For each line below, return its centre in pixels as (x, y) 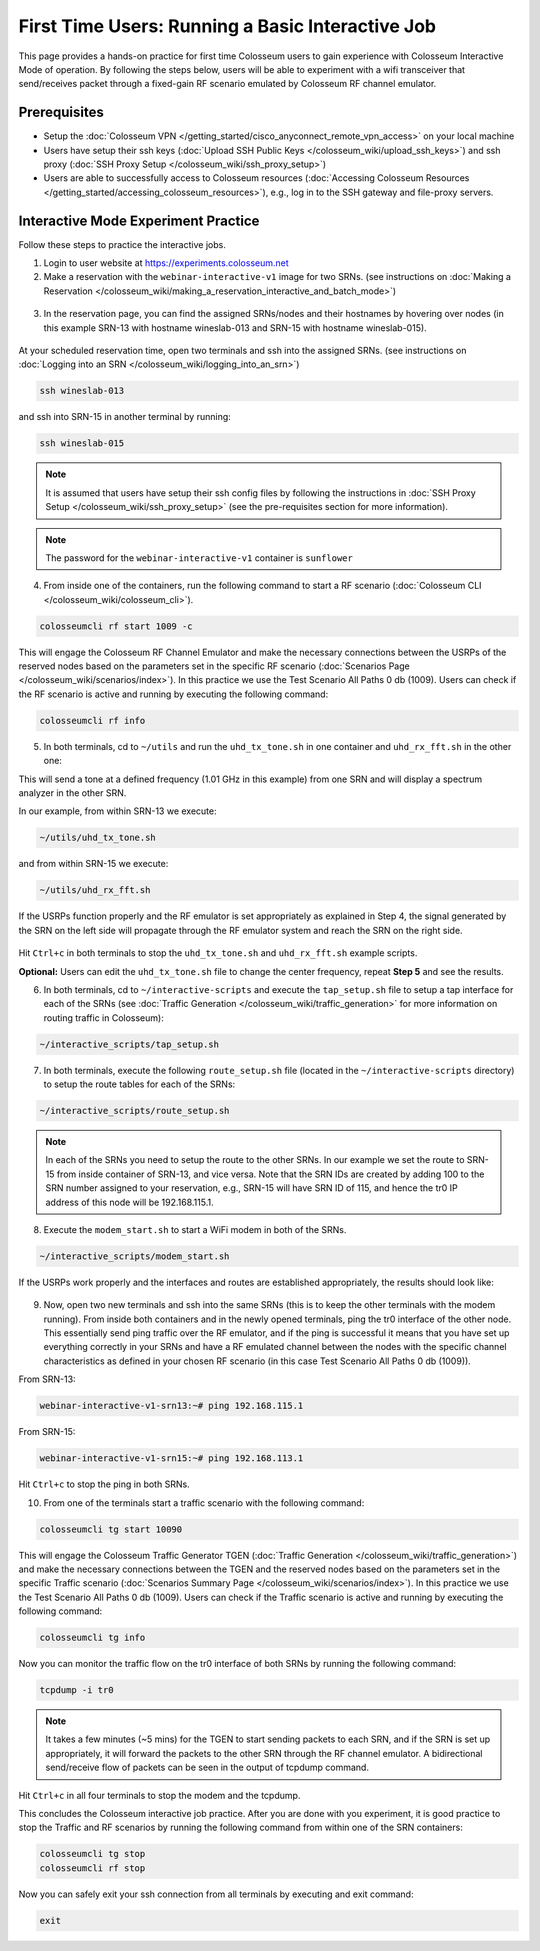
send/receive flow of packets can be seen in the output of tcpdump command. (207, 1767)
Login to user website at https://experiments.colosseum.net (166, 263)
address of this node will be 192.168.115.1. (129, 1202)
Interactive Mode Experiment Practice (139, 220)
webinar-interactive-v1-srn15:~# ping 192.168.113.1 (171, 1458)
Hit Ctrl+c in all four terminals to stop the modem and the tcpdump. (159, 1795)
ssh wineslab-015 (82, 443)
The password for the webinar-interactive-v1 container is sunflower (199, 557)
